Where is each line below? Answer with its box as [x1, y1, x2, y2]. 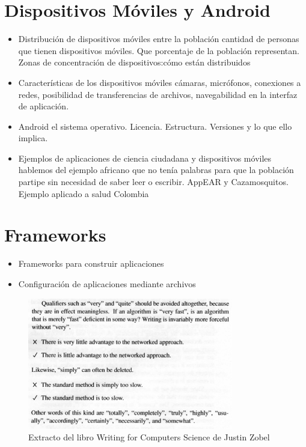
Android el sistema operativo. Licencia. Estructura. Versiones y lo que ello [18, 120, 292, 132]
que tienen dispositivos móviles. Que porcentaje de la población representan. [18, 44, 299, 56]
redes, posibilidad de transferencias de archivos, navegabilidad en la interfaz [18, 88, 298, 100]
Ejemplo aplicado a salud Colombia [18, 187, 149, 199]
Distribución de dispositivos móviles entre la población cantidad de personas [18, 32, 299, 45]
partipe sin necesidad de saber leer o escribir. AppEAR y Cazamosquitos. [18, 175, 289, 188]
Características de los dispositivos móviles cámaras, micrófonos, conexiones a [18, 76, 301, 88]
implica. [18, 132, 48, 144]
